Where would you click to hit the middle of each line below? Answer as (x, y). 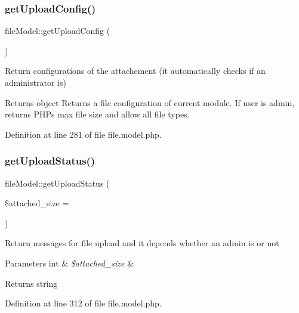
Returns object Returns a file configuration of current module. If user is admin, (150, 102)
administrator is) (36, 82)
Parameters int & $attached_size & (70, 263)
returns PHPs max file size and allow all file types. (97, 114)
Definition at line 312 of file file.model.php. (83, 303)
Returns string (31, 283)
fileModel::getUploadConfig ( (58, 31)
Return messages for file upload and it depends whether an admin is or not (142, 243)
